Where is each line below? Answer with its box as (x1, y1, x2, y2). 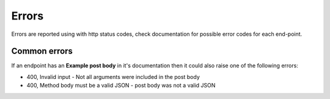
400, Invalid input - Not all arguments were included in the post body (26, 73, 200, 80)
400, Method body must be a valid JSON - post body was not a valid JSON (26, 82, 216, 89)
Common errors (11, 46, 73, 56)
